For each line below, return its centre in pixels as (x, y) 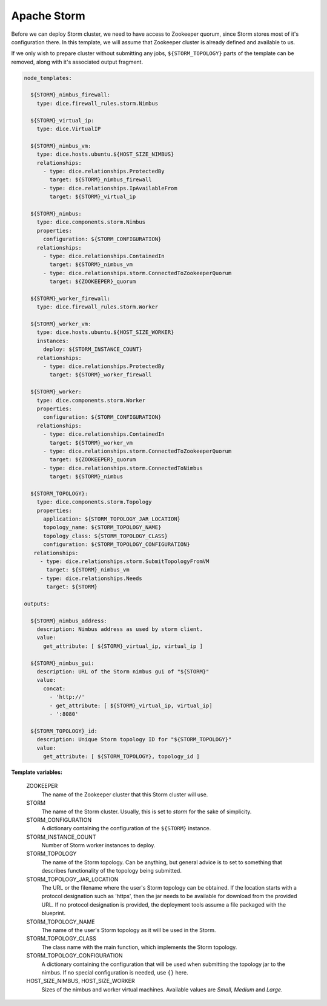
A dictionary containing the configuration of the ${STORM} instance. (126, 828)
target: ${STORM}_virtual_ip (93, 197)
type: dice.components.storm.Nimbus (91, 222)
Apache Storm (48, 16)
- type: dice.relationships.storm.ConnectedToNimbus (123, 468)
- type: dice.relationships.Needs (91, 578)
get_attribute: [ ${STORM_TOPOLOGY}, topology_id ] (121, 756)
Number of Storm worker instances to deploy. (98, 845)
